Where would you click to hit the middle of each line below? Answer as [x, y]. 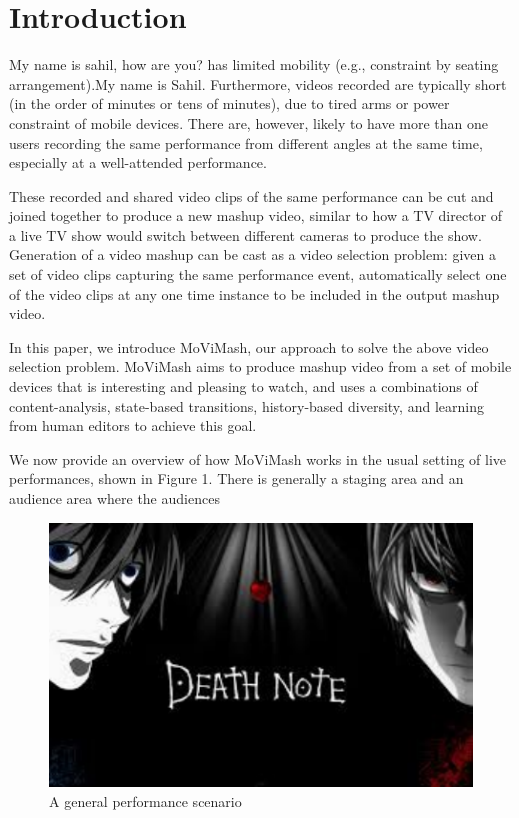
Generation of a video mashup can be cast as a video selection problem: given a [252, 254]
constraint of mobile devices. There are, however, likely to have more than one [249, 122]
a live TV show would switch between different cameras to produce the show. [245, 234]
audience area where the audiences [114, 498]
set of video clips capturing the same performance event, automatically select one [258, 274]
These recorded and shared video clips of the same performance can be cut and [251, 195]
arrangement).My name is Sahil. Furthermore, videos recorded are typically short [258, 83]
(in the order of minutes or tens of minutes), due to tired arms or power [229, 103]
